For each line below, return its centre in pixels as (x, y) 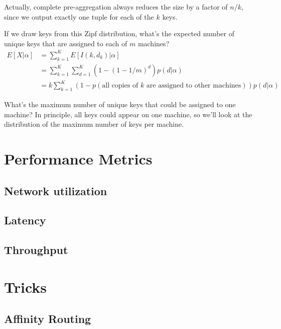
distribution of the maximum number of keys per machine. (94, 124)
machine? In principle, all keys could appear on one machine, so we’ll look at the (128, 114)
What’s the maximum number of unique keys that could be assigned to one (120, 104)
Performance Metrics (78, 159)
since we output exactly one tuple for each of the (79, 16)
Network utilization (56, 190)
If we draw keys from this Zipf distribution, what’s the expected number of (119, 33)
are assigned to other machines (194, 86)
